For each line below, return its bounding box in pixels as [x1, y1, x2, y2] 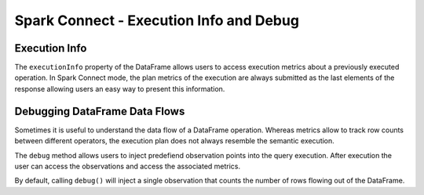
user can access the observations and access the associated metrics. [14, 161, 241, 171]
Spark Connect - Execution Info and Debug [14, 12, 300, 29]
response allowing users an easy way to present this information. [14, 84, 225, 93]
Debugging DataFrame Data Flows [14, 104, 185, 117]
